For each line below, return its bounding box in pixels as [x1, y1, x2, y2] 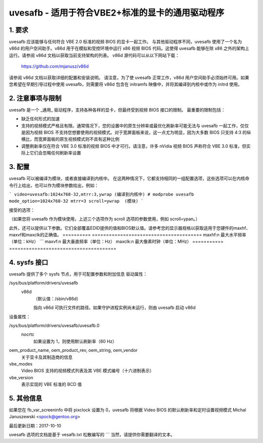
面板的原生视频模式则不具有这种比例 [46, 136, 119, 142]
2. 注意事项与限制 [9, 94, 62, 102]
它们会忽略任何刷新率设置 [29, 150, 81, 156]
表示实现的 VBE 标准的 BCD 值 [21, 382, 82, 387]
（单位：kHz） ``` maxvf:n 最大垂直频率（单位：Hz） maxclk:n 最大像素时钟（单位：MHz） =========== [9, 239, 224, 245]
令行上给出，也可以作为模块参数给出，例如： [9, 182, 99, 188]
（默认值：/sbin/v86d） [33, 295, 81, 302]
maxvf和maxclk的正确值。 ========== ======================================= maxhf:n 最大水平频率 [9, 231, 246, 237]
